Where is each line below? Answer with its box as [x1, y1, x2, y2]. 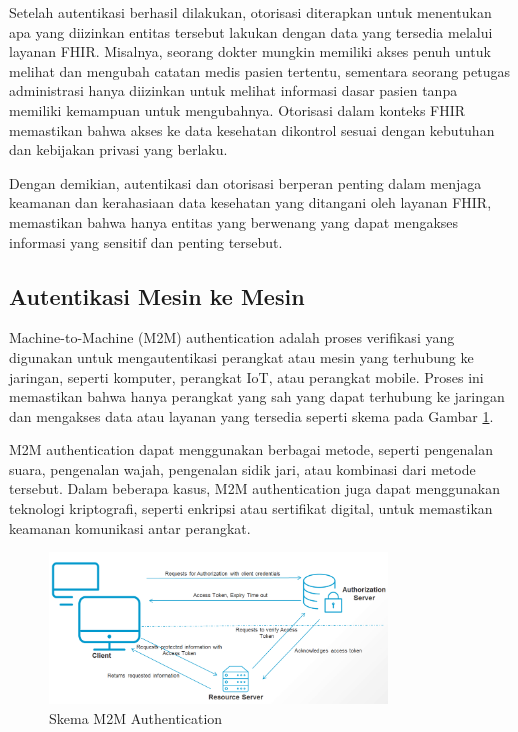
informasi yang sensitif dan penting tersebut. [9, 231, 283, 252]
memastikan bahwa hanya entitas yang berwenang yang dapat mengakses [9, 211, 459, 232]
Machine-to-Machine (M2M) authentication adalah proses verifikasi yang [9, 327, 455, 348]
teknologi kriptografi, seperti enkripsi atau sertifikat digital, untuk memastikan [9, 498, 493, 519]
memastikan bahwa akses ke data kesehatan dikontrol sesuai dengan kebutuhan [9, 119, 495, 140]
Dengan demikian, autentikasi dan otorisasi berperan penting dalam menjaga [9, 172, 482, 193]
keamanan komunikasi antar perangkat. [9, 517, 251, 538]
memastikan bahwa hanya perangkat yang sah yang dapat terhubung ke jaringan [9, 386, 505, 407]
